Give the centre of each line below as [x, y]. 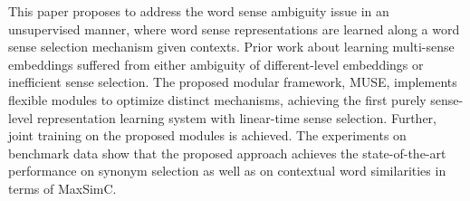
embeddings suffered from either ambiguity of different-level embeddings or [216, 64]
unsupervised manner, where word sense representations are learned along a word [234, 29]
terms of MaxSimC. [62, 188]
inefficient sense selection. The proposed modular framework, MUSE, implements [233, 82]
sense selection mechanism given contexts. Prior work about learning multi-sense [231, 47]
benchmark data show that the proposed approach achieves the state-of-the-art [227, 153]
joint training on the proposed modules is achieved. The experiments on [207, 135]
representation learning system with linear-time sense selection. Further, [236, 117]
